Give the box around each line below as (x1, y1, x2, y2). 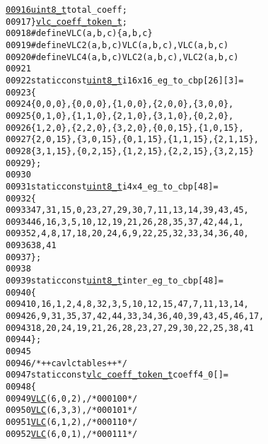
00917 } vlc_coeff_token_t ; (6, 16, 127, 27)
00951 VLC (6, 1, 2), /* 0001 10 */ (6, 416, 138, 427)
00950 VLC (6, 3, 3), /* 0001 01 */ (6, 405, 138, 416)
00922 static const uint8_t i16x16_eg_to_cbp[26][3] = (6, 75, 244, 86)
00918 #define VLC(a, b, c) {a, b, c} (6, 28, 153, 39)
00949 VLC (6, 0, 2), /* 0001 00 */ (6, 393, 138, 404)
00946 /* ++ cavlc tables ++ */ (6, 358, 127, 368)
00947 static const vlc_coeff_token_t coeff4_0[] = (6, 370, 229, 380)
